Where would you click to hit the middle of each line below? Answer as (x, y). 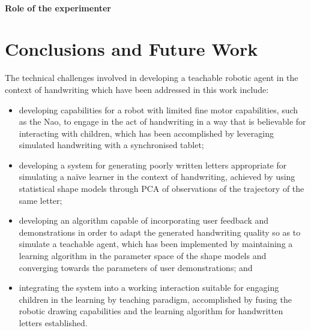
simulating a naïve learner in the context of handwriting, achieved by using (157, 177)
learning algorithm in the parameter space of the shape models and (143, 256)
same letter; (41, 200)
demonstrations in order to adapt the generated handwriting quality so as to (160, 232)
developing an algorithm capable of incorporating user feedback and (144, 220)
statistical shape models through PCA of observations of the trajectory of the (162, 189)
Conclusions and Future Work (131, 49)
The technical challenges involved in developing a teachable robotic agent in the (152, 78)
